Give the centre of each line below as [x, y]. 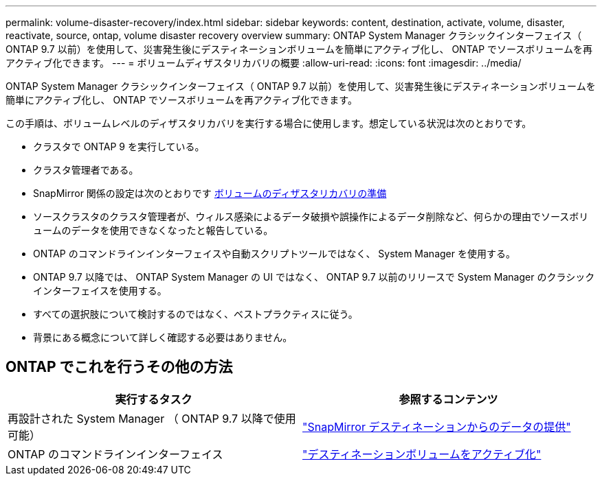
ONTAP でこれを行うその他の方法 [119, 367]
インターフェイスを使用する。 [100, 291]
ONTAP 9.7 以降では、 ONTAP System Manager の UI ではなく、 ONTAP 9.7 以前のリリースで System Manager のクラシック [314, 277]
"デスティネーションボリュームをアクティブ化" [422, 454]
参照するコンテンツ [448, 399]
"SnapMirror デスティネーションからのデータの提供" [437, 426]
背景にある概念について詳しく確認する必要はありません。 [163, 337]
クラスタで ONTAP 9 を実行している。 [119, 146]
